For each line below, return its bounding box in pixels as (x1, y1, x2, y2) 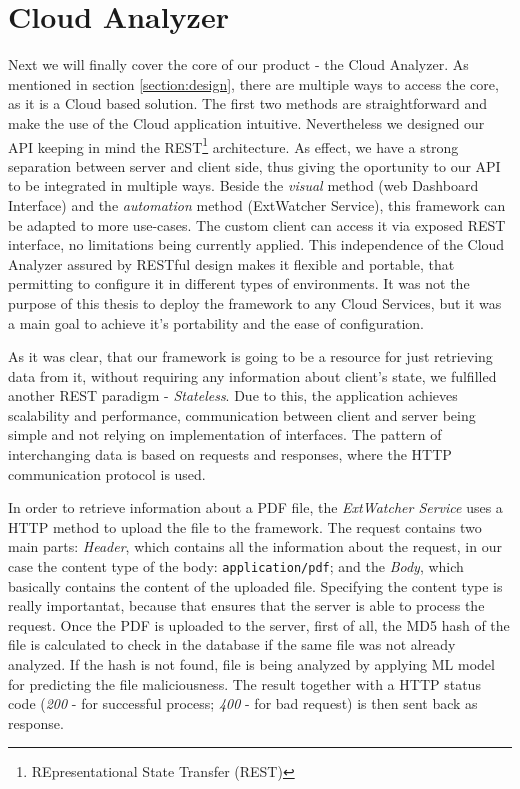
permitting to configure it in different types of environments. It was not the (8, 273, 470, 294)
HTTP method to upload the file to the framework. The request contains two (8, 516, 482, 537)
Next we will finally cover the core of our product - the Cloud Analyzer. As (8, 54, 469, 75)
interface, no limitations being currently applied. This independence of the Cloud (8, 234, 505, 255)
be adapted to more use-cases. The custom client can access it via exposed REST (8, 214, 506, 235)
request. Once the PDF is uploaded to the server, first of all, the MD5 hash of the (8, 614, 510, 635)
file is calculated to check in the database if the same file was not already (8, 634, 456, 655)
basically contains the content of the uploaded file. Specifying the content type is (8, 575, 503, 596)
